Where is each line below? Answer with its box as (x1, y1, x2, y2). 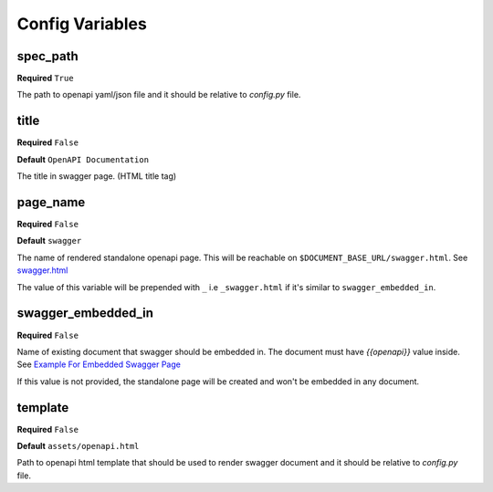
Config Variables (16, 14, 148, 34)
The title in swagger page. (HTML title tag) (16, 171, 177, 182)
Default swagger (16, 236, 82, 246)
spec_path (16, 48, 79, 64)
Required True (16, 73, 74, 84)
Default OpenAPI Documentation (16, 153, 150, 164)
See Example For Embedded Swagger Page (16, 359, 182, 370)
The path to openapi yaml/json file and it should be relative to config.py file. (16, 89, 301, 100)
